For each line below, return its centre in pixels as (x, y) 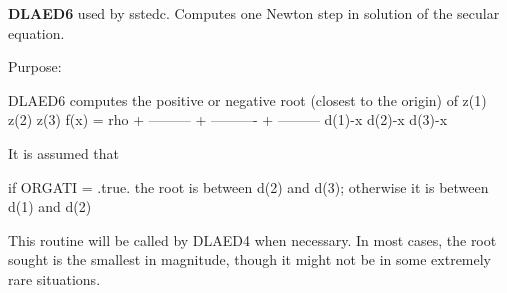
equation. (36, 32)
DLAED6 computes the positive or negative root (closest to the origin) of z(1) (247, 99)
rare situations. (54, 278)
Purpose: (35, 66)
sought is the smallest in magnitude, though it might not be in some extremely (250, 259)
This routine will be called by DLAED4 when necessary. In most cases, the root (252, 239)
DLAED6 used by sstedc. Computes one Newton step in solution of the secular (254, 13)
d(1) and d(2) (50, 206)
